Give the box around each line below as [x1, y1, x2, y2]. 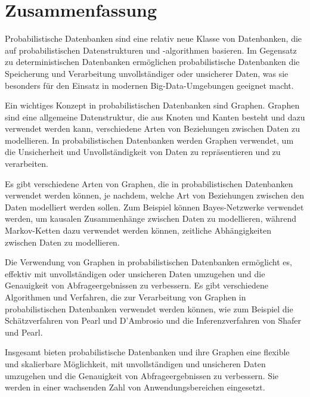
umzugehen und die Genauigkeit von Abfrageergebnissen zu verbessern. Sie [5, 369, 279, 382]
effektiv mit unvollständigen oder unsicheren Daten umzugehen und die [5, 267, 265, 280]
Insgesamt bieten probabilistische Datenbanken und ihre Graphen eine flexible [5, 346, 290, 358]
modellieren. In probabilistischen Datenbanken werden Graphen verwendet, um [5, 134, 294, 146]
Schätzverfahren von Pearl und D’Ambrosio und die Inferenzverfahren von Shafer [5, 314, 302, 327]
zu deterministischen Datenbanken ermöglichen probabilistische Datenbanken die [5, 55, 300, 68]
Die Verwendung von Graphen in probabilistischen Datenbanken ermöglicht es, [5, 256, 292, 268]
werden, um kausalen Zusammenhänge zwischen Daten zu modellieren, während [5, 212, 296, 225]
